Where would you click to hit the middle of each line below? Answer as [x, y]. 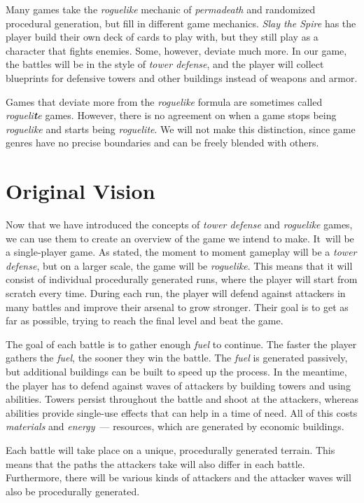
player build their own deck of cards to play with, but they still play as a [162, 37]
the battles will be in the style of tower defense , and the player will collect [165, 64]
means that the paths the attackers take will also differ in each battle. [155, 463]
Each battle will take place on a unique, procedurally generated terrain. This [170, 449]
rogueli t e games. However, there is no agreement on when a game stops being [171, 115]
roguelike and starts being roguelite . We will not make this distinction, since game [181, 129]
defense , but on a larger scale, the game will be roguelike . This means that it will [179, 265]
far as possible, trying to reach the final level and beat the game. [145, 321]
